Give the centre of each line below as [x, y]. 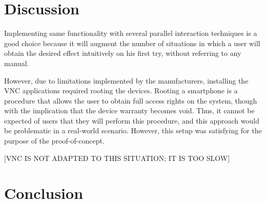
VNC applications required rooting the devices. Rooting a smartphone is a [121, 90]
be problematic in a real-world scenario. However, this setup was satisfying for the [133, 130]
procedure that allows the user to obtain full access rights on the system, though [131, 100]
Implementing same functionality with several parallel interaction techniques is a [131, 33]
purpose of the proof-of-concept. [54, 141]
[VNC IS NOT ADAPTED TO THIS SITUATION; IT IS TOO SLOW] [117, 158]
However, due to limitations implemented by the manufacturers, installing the [126, 80]
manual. [17, 63]
